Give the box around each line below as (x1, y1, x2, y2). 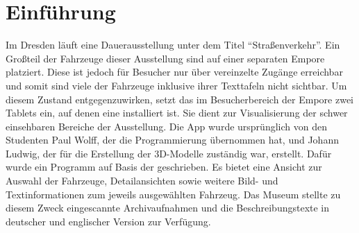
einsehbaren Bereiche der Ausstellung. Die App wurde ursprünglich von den (6, 119, 327, 133)
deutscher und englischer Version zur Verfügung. (6, 214, 211, 228)
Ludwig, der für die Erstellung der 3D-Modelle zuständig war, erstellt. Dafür (6, 146, 332, 160)
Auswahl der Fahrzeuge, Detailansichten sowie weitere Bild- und (6, 173, 278, 188)
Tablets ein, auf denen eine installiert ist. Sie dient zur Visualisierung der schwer (6, 105, 348, 120)
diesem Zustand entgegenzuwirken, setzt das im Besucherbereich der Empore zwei (6, 92, 354, 106)
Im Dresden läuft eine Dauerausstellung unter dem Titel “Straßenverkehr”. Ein (6, 37, 340, 52)
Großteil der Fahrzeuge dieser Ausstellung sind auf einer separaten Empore (6, 51, 325, 65)
